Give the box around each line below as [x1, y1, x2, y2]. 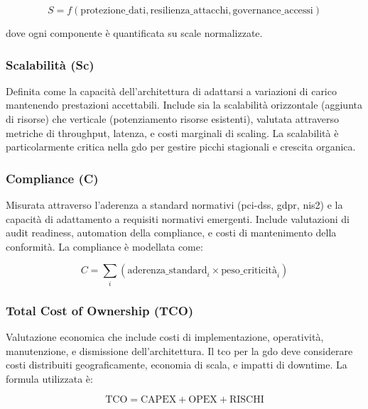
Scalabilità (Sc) [6, 55, 94, 73]
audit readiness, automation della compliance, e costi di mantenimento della [6, 225, 337, 240]
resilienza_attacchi [150, 6, 229, 16]
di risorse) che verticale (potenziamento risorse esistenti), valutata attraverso [6, 111, 339, 126]
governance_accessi [232, 6, 313, 16]
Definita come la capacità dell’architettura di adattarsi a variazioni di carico [6, 83, 337, 98]
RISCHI [229, 395, 264, 405]
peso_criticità [221, 266, 277, 276]
